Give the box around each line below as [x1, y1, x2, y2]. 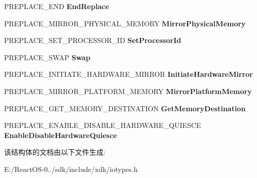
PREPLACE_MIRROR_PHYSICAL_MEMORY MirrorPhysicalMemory [4, 18, 246, 28]
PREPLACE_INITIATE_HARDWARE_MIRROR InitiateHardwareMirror [4, 69, 253, 79]
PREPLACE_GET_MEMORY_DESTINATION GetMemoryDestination [4, 103, 246, 113]
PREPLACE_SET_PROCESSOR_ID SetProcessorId [4, 35, 181, 46]
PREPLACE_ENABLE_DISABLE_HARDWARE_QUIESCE [4, 120, 201, 130]
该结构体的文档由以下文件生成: [4, 147, 105, 157]
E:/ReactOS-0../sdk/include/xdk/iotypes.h [4, 163, 138, 174]
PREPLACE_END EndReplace [4, 1, 109, 11]
